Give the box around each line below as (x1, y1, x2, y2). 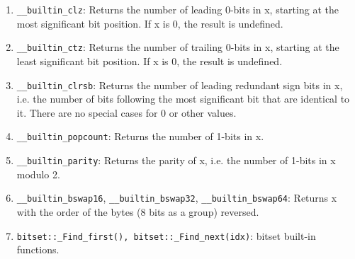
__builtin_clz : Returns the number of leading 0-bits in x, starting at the (16, 2, 339, 16)
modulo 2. (16, 166, 60, 181)
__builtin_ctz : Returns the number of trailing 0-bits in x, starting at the (16, 40, 339, 54)
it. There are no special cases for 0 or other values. (16, 105, 237, 120)
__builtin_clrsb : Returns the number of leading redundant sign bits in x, (16, 77, 343, 92)
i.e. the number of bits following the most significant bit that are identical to (16, 91, 350, 106)
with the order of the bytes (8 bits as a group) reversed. (16, 204, 259, 219)
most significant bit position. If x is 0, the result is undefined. (16, 16, 283, 30)
